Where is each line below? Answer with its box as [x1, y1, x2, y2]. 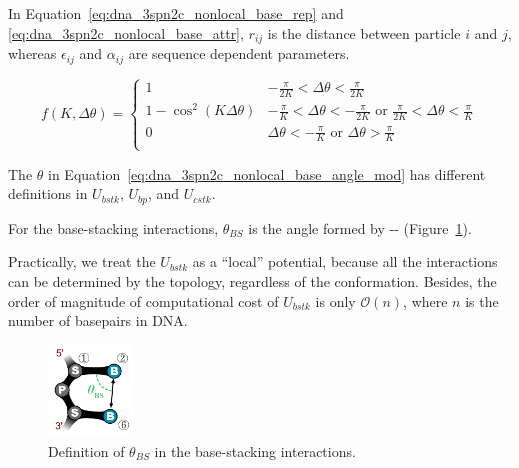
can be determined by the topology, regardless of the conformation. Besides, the [8, 270, 497, 291]
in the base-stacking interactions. [154, 440, 356, 461]
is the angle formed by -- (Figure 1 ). [248, 217, 472, 238]
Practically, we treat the [8, 251, 156, 272]
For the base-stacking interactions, [8, 217, 219, 238]
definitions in [8, 183, 88, 204]
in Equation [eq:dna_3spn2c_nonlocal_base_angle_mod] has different [48, 163, 486, 184]
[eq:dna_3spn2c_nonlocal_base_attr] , [8, 22, 244, 43]
